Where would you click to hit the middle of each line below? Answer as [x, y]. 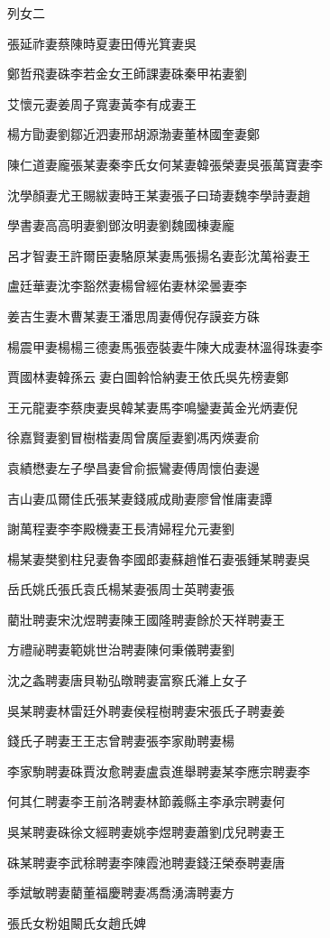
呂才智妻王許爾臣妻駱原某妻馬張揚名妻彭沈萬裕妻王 [159, 255]
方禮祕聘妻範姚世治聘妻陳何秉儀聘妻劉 [121, 650]
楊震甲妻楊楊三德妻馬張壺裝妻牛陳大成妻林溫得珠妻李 [165, 346]
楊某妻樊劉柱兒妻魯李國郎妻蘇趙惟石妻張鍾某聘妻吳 [159, 558]
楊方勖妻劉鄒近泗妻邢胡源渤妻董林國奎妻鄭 [133, 134]
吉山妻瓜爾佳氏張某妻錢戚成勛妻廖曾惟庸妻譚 [140, 498]
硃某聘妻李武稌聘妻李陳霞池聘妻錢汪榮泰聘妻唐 [146, 862]
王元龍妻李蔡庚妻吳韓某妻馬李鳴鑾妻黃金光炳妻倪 [152, 407]
